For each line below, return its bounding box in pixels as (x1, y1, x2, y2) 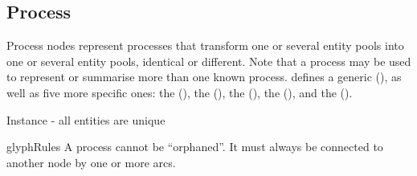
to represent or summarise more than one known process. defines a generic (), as (6, 68, 402, 85)
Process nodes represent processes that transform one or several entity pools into (6, 37, 404, 54)
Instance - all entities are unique (6, 111, 166, 128)
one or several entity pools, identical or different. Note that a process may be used (6, 52, 411, 69)
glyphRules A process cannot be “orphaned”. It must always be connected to (6, 138, 383, 155)
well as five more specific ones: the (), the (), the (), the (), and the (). (6, 84, 353, 100)
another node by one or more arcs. (6, 153, 176, 170)
